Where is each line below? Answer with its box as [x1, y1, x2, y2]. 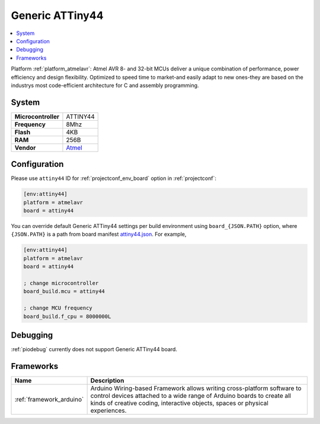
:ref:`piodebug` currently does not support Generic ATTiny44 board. [11, 346, 178, 353]
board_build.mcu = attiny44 [23, 288, 105, 295]
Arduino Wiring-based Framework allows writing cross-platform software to [90, 384, 302, 392]
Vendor [14, 143, 36, 152]
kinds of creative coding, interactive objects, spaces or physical [90, 399, 269, 407]
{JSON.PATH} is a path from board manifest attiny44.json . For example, [11, 231, 187, 238]
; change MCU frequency [23, 305, 93, 311]
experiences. [90, 406, 127, 415]
